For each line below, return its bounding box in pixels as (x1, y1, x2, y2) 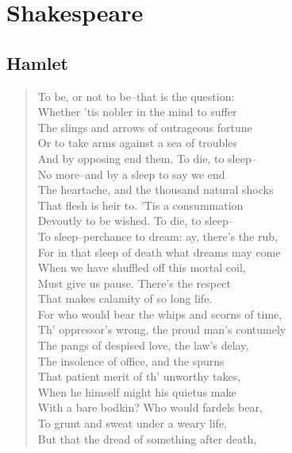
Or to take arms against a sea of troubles (37, 134, 238, 151)
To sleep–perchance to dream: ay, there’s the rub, (37, 227, 278, 244)
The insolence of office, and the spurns (37, 352, 225, 369)
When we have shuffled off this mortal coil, (37, 259, 246, 276)
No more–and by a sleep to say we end (37, 165, 225, 182)
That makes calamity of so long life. (37, 290, 213, 307)
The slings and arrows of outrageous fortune (37, 118, 252, 135)
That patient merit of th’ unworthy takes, (37, 368, 241, 385)
